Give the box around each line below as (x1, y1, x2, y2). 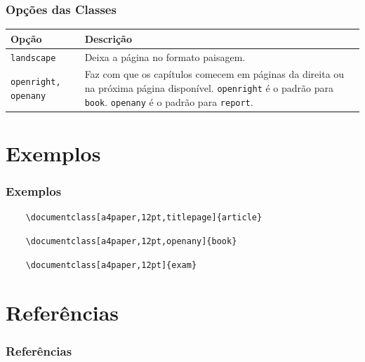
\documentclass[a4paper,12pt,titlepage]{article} (25, 213, 263, 223)
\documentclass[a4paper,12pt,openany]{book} (25, 236, 237, 247)
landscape (11, 53, 56, 63)
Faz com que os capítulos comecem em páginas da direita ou (84, 67, 345, 81)
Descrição (84, 31, 132, 46)
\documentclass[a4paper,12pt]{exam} (25, 260, 197, 270)
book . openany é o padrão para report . (84, 94, 253, 109)
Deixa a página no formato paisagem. (84, 49, 246, 64)
